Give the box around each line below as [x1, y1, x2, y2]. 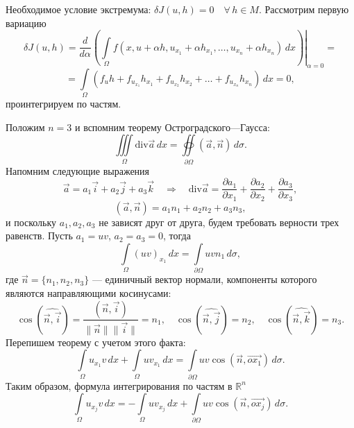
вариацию [6, 15, 47, 30]
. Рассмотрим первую [258, 2, 349, 16]
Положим [6, 119, 45, 134]
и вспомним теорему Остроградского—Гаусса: [74, 119, 270, 134]
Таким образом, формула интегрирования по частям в [6, 378, 233, 393]
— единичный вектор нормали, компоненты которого [92, 272, 317, 286]
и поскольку [6, 214, 57, 229]
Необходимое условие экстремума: [6, 2, 151, 16]
